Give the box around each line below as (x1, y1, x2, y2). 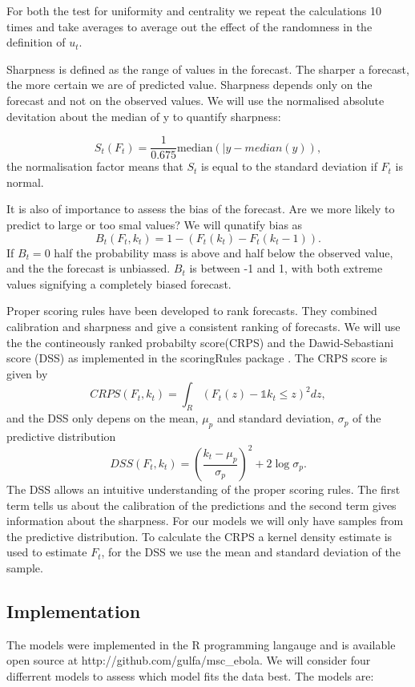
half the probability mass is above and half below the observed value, (54, 244, 393, 261)
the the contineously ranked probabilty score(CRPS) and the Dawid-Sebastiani (6, 333, 394, 350)
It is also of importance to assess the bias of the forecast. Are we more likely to (6, 200, 395, 217)
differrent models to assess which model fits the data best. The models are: (6, 667, 374, 684)
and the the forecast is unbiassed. (6, 260, 171, 277)
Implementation (6, 598, 141, 623)
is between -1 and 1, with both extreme (189, 260, 383, 277)
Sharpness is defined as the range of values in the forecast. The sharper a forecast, (6, 60, 409, 77)
